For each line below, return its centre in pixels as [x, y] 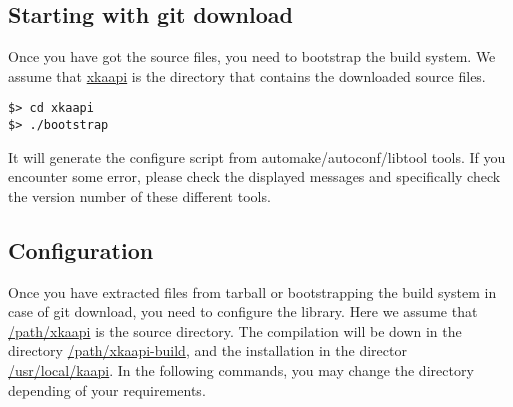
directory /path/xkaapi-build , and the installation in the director [207, 350]
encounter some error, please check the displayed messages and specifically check [254, 176]
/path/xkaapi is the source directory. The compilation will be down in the [235, 330]
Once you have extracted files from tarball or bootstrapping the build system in [252, 291]
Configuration [81, 249]
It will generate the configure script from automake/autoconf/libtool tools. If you [257, 156]
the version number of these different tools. [139, 195]
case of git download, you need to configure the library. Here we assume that [243, 311]
